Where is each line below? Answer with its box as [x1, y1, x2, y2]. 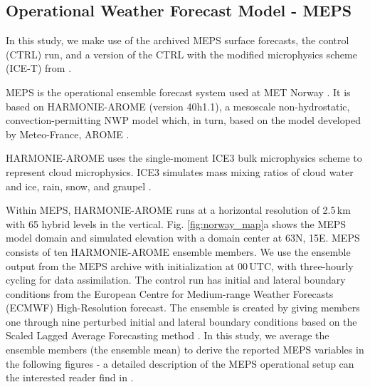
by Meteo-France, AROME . [6, 126, 129, 141]
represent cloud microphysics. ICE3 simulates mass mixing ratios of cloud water [6, 164, 354, 179]
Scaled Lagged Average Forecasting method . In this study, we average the [6, 328, 329, 343]
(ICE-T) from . [6, 61, 72, 76]
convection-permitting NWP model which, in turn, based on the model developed [6, 113, 361, 128]
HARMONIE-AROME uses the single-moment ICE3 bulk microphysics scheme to [6, 150, 362, 165]
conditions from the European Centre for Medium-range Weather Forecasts [6, 286, 334, 301]
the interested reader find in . [6, 370, 134, 385]
